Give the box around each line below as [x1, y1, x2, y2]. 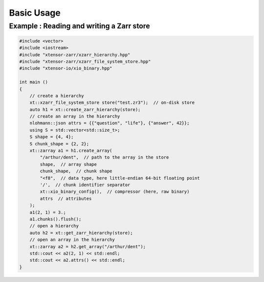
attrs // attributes [40, 196, 92, 201]
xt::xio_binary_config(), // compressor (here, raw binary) [40, 189, 190, 194]
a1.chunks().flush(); [29, 216, 82, 222]
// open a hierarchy [29, 223, 79, 229]
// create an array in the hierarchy [29, 114, 120, 119]
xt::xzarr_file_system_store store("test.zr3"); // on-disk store [29, 100, 195, 105]
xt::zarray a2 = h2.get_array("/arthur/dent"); [29, 244, 146, 249]
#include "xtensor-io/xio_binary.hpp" [19, 66, 112, 71]
